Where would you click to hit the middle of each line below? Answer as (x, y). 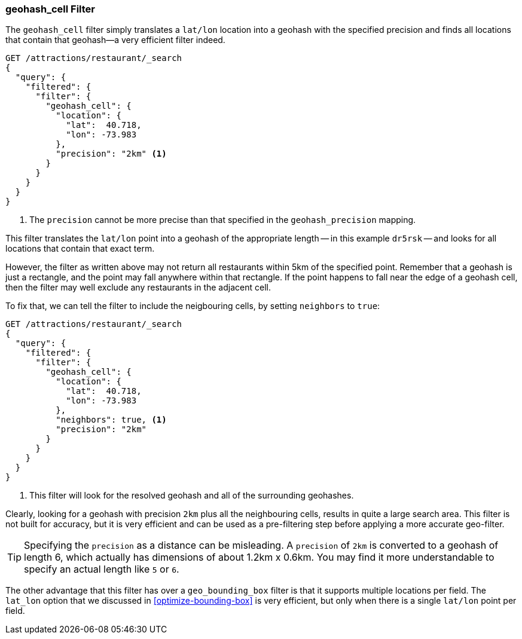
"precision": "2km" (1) (111, 154)
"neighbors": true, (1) (111, 420)
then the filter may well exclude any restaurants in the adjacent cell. (138, 288)
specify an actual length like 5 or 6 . (102, 569)
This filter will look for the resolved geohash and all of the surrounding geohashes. (192, 496)
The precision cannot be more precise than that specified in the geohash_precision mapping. (223, 220)
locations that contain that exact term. (80, 249)
